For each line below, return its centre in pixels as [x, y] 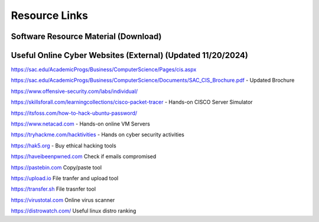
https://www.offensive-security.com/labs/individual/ [74, 91]
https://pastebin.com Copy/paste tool [56, 167]
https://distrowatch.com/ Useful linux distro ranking [74, 211]
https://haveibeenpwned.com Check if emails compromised [84, 156]
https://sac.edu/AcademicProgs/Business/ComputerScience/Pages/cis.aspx [104, 70]
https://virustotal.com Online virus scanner [63, 200]
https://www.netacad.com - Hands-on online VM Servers [81, 124]
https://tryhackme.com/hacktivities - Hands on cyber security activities [97, 135]
